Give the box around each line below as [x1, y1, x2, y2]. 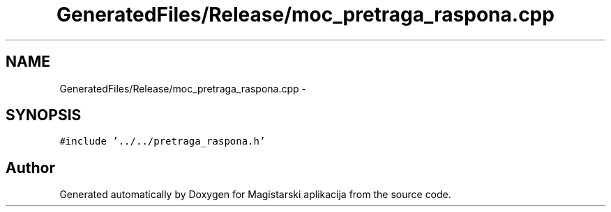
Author [6, 158, 55, 177]
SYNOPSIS [6, 106, 82, 124]
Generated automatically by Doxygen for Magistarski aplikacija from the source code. [59, 188, 451, 201]
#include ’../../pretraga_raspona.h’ [59, 136, 266, 147]
